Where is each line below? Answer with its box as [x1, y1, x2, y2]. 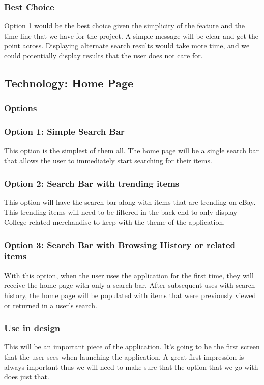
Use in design [4, 321, 61, 334]
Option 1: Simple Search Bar [4, 125, 125, 138]
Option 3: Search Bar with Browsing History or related [4, 238, 236, 251]
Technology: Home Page [4, 75, 134, 91]
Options [4, 102, 37, 114]
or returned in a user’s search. [4, 300, 97, 310]
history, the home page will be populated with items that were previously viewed [4, 289, 256, 300]
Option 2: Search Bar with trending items [4, 176, 180, 189]
